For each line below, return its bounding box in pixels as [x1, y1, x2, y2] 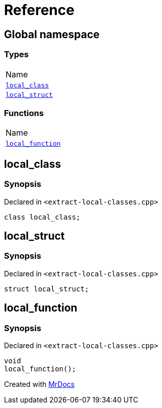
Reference [4, 2, 74, 19]
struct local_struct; [4, 284, 89, 293]
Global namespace [4, 28, 100, 41]
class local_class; [4, 213, 80, 221]
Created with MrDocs [4, 379, 75, 388]
